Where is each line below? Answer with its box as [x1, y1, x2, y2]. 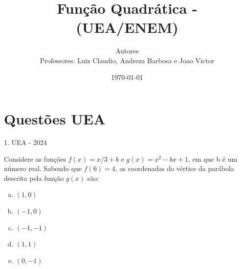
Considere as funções [4, 153, 66, 164]
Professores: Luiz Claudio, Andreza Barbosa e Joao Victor [40, 55, 215, 65]
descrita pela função [4, 172, 64, 183]
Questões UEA [4, 109, 106, 129]
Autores [115, 46, 139, 56]
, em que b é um [188, 153, 238, 164]
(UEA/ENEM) [76, 17, 178, 37]
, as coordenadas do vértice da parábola [115, 163, 234, 173]
